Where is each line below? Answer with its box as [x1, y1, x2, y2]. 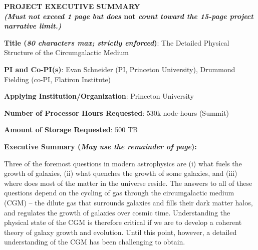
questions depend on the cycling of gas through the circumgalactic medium [4, 187, 234, 198]
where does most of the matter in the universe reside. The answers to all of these [4, 177, 252, 188]
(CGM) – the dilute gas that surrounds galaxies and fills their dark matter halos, [4, 197, 253, 207]
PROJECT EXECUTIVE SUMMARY [4, 1, 140, 11]
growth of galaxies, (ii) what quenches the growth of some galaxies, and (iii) [4, 168, 237, 178]
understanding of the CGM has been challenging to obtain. [4, 236, 185, 247]
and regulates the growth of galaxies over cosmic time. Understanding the [4, 207, 230, 217]
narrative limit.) [4, 21, 62, 31]
